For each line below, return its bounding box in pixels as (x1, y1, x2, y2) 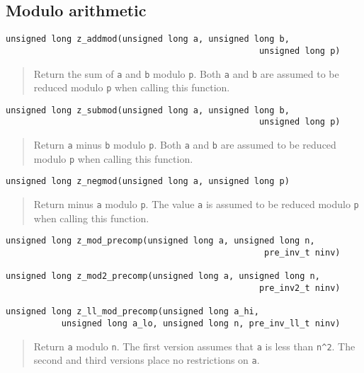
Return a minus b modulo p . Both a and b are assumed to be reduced (33, 137, 336, 152)
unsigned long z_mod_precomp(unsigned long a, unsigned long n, (6, 236, 315, 246)
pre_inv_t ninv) (264, 248, 341, 258)
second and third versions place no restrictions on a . (33, 352, 260, 367)
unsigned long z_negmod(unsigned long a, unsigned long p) (6, 176, 290, 187)
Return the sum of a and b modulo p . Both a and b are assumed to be (33, 66, 339, 81)
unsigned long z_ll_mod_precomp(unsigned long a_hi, (6, 306, 259, 317)
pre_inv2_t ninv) (258, 282, 341, 293)
